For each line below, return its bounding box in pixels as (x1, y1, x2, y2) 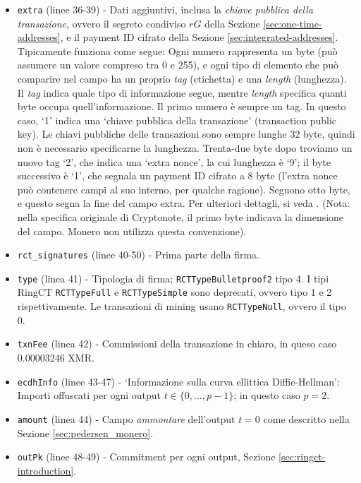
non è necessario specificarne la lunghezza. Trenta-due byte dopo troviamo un (17, 141, 353, 155)
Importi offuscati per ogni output (17, 388, 161, 402)
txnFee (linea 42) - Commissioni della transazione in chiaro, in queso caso (17, 336, 337, 351)
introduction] (17, 463, 74, 477)
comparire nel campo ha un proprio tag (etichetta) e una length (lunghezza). (17, 71, 347, 86)
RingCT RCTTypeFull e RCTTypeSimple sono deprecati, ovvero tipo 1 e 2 (17, 285, 332, 299)
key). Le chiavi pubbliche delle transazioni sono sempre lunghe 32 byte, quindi (17, 126, 355, 141)
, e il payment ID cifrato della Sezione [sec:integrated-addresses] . (60, 30, 338, 44)
